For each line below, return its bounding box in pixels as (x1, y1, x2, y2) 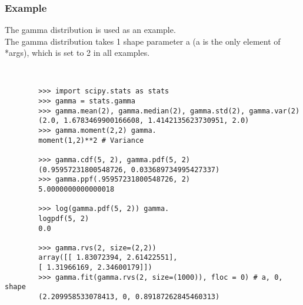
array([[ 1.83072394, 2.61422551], (38, 253, 178, 262)
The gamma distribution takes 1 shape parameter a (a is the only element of (5, 35, 281, 47)
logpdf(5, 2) (38, 214, 89, 223)
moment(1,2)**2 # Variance (38, 136, 144, 145)
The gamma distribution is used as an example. (5, 24, 176, 36)
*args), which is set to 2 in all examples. (5, 46, 150, 59)
